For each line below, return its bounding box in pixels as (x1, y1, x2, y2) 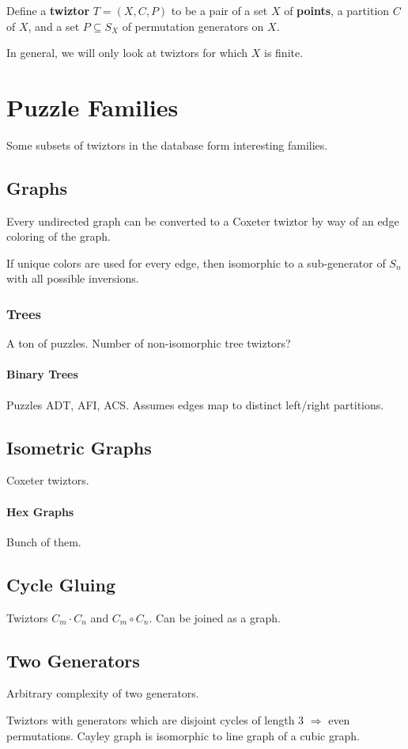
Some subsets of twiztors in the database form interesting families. (6, 136, 328, 153)
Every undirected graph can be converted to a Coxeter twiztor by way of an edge (6, 212, 399, 229)
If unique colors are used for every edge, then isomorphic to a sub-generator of (6, 254, 386, 271)
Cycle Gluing (6, 572, 116, 596)
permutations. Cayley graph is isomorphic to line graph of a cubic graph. (6, 727, 360, 743)
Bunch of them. (6, 533, 81, 549)
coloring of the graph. (6, 228, 111, 245)
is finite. (264, 44, 304, 61)
